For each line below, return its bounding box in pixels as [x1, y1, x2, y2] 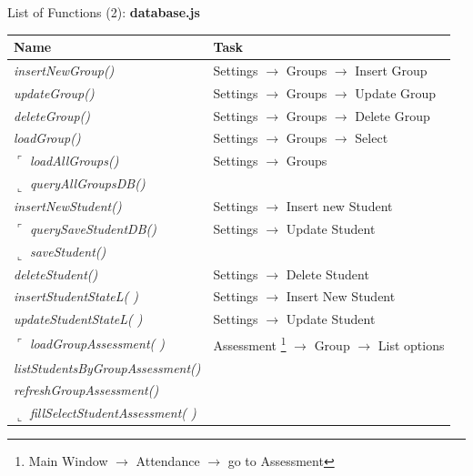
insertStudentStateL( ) [14, 287, 139, 306]
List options [377, 335, 445, 354]
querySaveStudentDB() [29, 218, 156, 238]
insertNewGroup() [14, 60, 115, 79]
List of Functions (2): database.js [7, 3, 200, 21]
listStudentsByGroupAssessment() [14, 358, 201, 377]
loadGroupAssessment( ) [29, 333, 166, 352]
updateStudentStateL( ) [14, 309, 143, 329]
